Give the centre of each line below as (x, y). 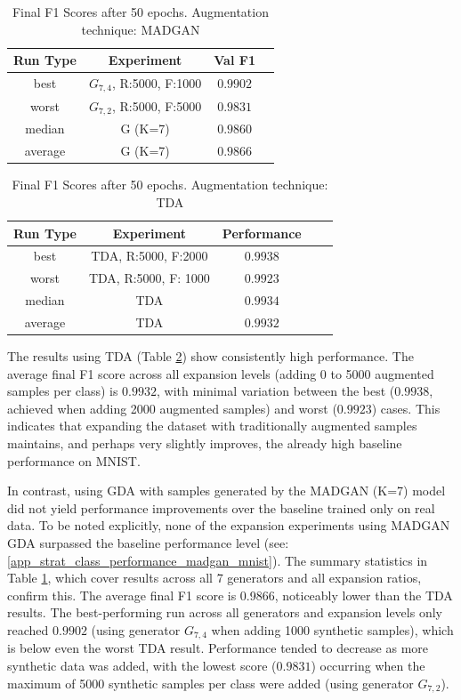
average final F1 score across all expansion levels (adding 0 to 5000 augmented (221, 373)
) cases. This (406, 408)
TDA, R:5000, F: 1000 (149, 278)
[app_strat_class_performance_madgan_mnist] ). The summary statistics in (218, 560)
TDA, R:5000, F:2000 (150, 256)
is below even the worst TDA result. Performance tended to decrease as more (218, 648)
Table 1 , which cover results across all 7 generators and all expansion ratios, (214, 578)
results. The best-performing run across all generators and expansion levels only (225, 612)
